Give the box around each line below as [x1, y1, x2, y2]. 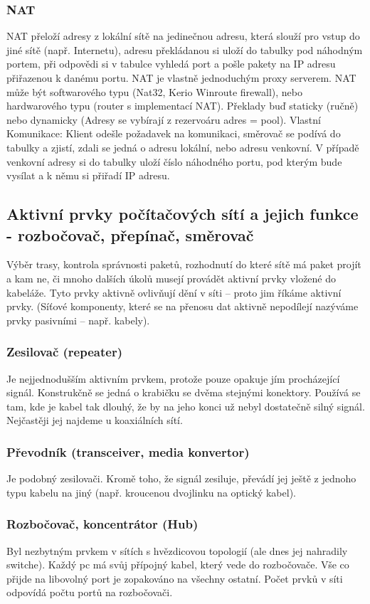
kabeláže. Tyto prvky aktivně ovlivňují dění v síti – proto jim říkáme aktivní [6, 285, 342, 300]
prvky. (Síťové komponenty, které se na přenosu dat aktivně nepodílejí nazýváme [6, 299, 359, 314]
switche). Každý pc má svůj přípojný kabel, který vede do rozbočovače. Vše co [6, 557, 349, 572]
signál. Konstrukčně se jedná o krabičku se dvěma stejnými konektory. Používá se [6, 385, 361, 400]
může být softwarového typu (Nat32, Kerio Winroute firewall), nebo [6, 84, 302, 99]
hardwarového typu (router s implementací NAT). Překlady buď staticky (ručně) [6, 98, 359, 113]
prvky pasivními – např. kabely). [6, 312, 150, 327]
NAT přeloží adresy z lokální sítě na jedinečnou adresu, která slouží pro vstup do [6, 28, 360, 43]
